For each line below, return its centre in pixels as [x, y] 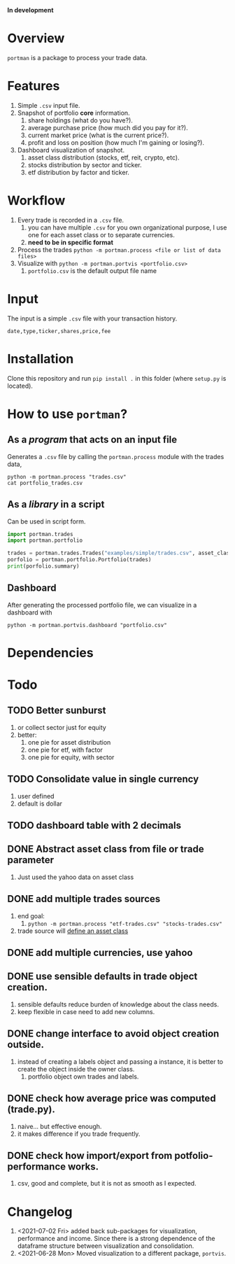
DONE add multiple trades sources [84, 899]
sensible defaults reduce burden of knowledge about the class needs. [118, 1004]
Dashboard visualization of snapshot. [71, 150]
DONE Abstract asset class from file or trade [106, 849]
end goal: [31, 915]
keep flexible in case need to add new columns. [86, 1011]
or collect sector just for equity [62, 727]
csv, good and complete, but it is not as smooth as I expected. [107, 1184]
